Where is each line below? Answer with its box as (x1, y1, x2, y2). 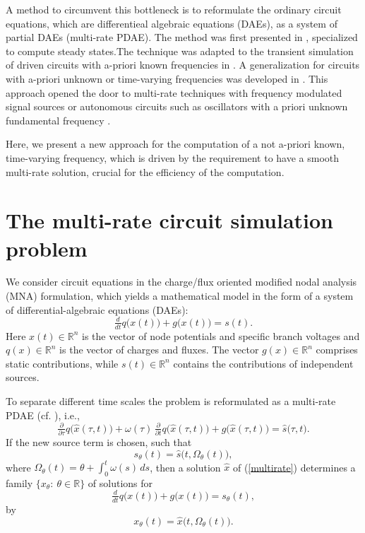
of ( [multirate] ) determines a (232, 459, 356, 474)
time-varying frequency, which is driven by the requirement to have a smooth (6, 150, 340, 165)
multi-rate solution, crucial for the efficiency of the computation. (6, 164, 285, 179)
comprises (316, 342, 358, 357)
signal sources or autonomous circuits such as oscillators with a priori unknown (6, 99, 348, 114)
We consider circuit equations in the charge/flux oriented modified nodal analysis (6, 274, 357, 289)
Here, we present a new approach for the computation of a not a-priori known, (6, 136, 345, 151)
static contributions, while (6, 356, 119, 370)
